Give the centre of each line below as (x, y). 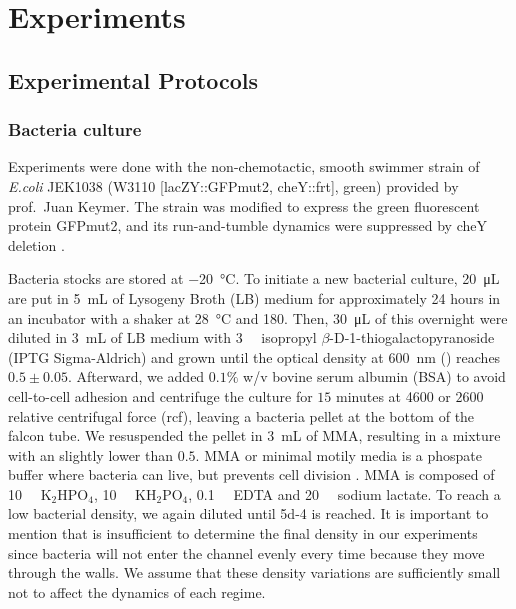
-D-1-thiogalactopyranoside (412, 337)
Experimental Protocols (133, 79)
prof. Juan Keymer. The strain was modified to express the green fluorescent (244, 205)
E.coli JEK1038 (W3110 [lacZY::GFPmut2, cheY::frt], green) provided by (233, 185)
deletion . (36, 244)
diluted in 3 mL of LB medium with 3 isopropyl (162, 337)
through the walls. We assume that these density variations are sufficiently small (254, 572)
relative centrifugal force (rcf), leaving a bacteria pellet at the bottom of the (241, 415)
